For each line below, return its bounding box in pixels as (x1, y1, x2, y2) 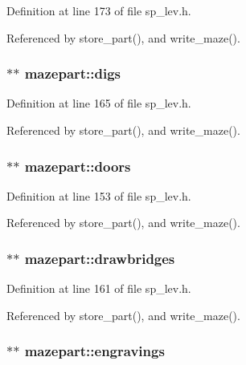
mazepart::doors (24, 156, 131, 176)
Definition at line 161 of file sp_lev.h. (6, 280, 191, 297)
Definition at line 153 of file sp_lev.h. (6, 187, 191, 204)
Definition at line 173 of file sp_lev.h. (6, 2, 191, 18)
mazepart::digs (24, 63, 121, 83)
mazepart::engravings (24, 341, 165, 361)
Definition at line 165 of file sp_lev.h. (6, 95, 191, 112)
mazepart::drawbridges (24, 248, 175, 268)
